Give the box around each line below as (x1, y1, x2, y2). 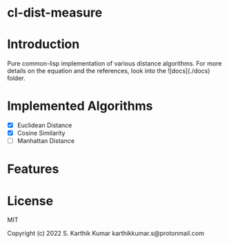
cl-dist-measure (7, 5, 103, 21)
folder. (7, 74, 26, 82)
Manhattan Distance (17, 137, 74, 145)
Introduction (7, 37, 80, 53)
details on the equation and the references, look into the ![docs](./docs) (7, 67, 210, 75)
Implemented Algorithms (7, 98, 153, 114)
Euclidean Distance (17, 121, 72, 129)
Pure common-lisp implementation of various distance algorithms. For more (7, 59, 222, 68)
